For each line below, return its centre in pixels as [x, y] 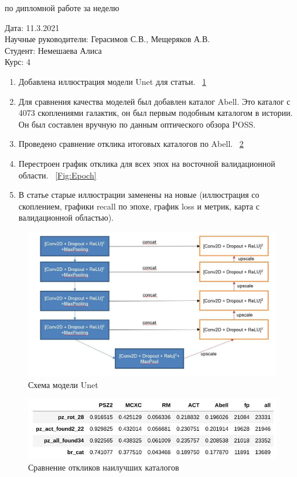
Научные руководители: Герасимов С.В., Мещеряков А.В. [107, 39]
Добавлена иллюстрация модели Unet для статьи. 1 [112, 81]
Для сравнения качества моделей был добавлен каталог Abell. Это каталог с [154, 101]
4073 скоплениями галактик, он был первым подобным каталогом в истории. [156, 113]
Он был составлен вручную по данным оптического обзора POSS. [137, 124]
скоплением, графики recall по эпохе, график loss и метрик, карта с [139, 206]
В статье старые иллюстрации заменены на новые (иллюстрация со [139, 195]
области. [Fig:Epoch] [57, 175]
